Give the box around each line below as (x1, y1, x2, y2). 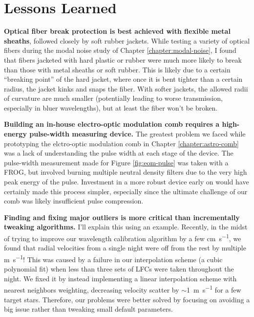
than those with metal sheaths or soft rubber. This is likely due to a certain (4, 64, 231, 74)
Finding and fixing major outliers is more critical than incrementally (4, 212, 240, 222)
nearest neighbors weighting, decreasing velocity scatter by (4, 284, 179, 294)
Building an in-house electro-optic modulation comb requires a (4, 119, 220, 129)
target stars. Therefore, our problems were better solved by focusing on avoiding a (4, 294, 250, 304)
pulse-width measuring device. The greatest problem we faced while (29, 129, 246, 139)
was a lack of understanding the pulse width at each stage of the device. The (4, 148, 233, 158)
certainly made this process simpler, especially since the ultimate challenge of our (4, 186, 248, 196)
